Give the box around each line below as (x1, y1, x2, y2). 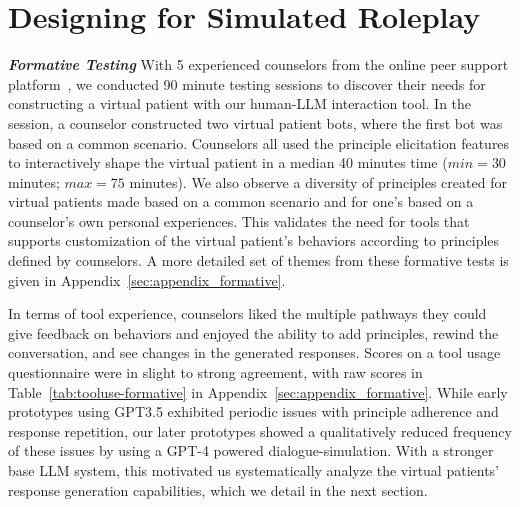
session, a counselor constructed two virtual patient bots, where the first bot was (8, 112, 503, 133)
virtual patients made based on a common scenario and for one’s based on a (8, 191, 474, 212)
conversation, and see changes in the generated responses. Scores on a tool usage (8, 342, 501, 363)
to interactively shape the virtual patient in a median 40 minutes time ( (8, 152, 448, 173)
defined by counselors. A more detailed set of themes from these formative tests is (8, 250, 509, 271)
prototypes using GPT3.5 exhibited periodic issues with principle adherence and (8, 401, 499, 422)
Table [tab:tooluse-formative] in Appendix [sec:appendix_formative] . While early (8, 381, 508, 402)
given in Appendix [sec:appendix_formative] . (8, 269, 286, 290)
